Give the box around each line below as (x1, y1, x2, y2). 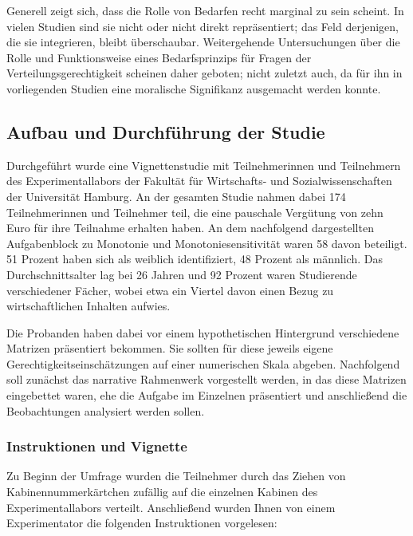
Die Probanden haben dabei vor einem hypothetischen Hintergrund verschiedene (6, 324, 399, 341)
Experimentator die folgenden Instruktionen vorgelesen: (6, 514, 277, 531)
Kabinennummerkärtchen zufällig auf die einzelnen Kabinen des (6, 483, 318, 500)
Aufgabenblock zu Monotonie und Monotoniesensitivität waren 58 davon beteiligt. (6, 235, 407, 251)
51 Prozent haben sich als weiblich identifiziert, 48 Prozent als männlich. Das (6, 250, 383, 267)
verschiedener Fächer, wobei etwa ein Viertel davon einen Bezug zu (6, 282, 334, 298)
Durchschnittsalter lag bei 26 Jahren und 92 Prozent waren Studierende (6, 266, 357, 282)
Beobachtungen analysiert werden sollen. (6, 402, 205, 419)
